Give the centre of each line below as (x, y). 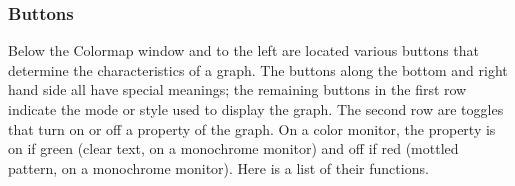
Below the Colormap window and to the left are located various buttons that (244, 50)
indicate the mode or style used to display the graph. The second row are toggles (256, 109)
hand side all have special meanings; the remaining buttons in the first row (237, 89)
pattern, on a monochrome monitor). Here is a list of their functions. (218, 167)
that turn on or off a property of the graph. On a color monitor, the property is (252, 128)
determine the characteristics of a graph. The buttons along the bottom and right (258, 69)
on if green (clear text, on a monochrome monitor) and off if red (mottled (233, 148)
